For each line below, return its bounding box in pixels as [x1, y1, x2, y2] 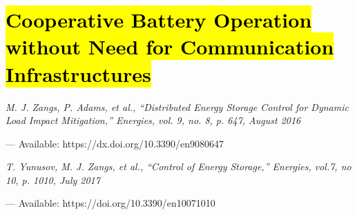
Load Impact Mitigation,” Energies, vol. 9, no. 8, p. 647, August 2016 [6, 113, 301, 127]
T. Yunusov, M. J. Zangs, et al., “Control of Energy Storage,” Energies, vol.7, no [6, 159, 351, 174]
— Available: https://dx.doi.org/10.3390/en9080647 [6, 136, 224, 150]
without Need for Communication [6, 32, 334, 61]
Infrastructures [6, 59, 151, 88]
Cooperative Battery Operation [6, 6, 312, 34]
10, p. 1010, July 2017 [6, 172, 100, 187]
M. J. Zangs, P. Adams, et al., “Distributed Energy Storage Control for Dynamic [6, 99, 349, 114]
